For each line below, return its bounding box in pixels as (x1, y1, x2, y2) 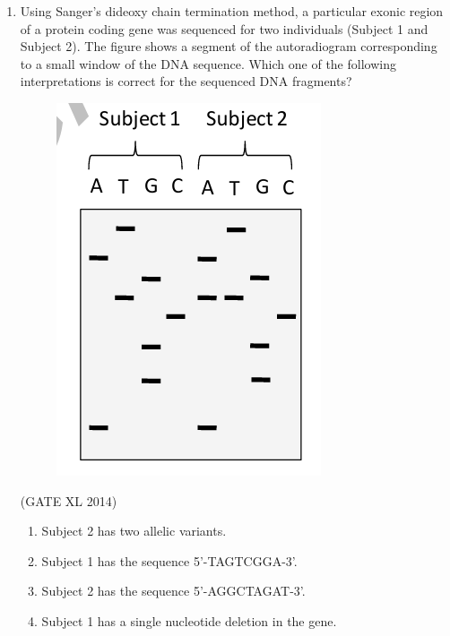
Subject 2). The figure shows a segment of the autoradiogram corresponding (20, 37, 437, 56)
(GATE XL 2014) (20, 491, 117, 510)
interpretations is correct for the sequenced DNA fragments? (20, 72, 352, 90)
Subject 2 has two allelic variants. (41, 521, 227, 540)
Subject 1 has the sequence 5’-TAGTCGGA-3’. (41, 551, 298, 570)
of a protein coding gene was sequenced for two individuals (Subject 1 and (20, 19, 428, 38)
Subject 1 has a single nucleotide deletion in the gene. (41, 611, 337, 630)
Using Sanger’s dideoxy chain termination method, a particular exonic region (20, 2, 444, 20)
